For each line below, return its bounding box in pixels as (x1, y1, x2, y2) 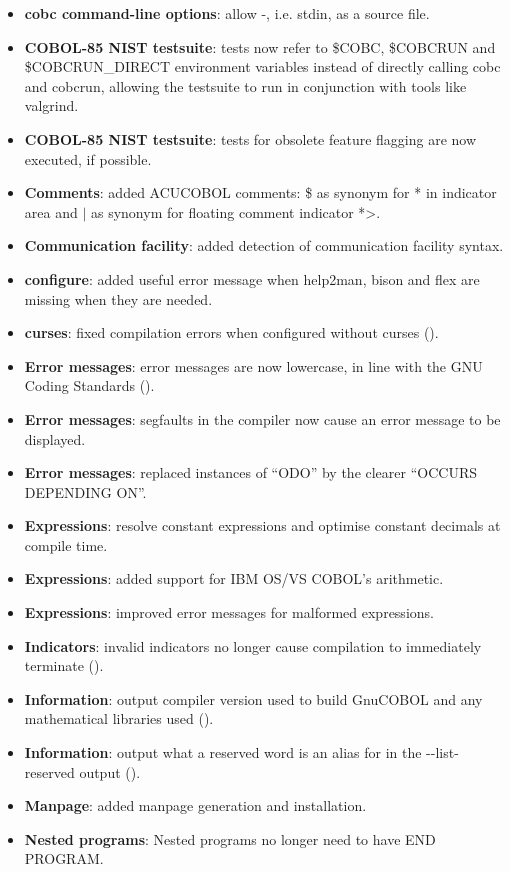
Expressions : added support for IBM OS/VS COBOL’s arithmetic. (24, 568, 444, 589)
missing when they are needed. (24, 288, 213, 309)
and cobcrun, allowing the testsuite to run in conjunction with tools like (24, 75, 467, 96)
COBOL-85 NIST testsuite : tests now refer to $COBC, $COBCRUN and (24, 36, 496, 57)
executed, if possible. (24, 148, 152, 169)
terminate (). (24, 655, 104, 676)
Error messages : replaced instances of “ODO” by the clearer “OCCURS (24, 462, 477, 483)
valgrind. (24, 95, 79, 116)
